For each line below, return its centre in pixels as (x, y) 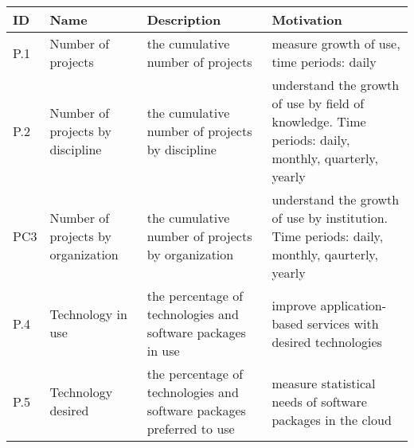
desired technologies (327, 341)
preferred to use (191, 429)
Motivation (307, 19)
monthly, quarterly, (325, 158)
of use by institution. (330, 218)
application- (353, 305)
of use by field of (318, 103)
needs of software (319, 401)
